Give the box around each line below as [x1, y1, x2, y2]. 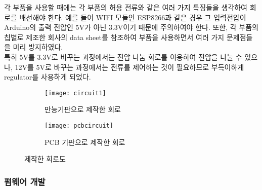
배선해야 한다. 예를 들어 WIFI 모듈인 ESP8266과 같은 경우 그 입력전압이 [19, 12, 246, 22]
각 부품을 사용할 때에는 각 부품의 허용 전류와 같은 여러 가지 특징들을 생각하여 [4, 2, 247, 12]
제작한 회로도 [24, 154, 66, 164]
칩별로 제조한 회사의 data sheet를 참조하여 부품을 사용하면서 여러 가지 [4, 31, 225, 42]
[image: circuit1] [45, 89, 106, 97]
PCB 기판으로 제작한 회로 [45, 136, 125, 147]
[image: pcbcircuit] [45, 122, 114, 129]
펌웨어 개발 [4, 175, 46, 187]
